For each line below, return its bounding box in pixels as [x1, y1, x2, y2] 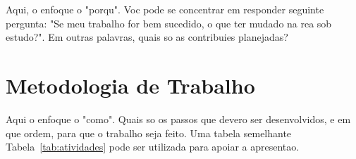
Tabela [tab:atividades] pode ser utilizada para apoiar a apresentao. [6, 139, 300, 154]
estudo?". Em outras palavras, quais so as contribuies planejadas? [6, 30, 288, 44]
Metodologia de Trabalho [6, 70, 255, 99]
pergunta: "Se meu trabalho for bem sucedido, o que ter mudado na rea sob [6, 15, 332, 30]
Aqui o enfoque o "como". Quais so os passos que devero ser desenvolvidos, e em [6, 111, 351, 126]
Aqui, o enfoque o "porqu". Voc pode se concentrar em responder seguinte [6, 2, 324, 16]
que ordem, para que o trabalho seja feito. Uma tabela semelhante [6, 125, 292, 140]
